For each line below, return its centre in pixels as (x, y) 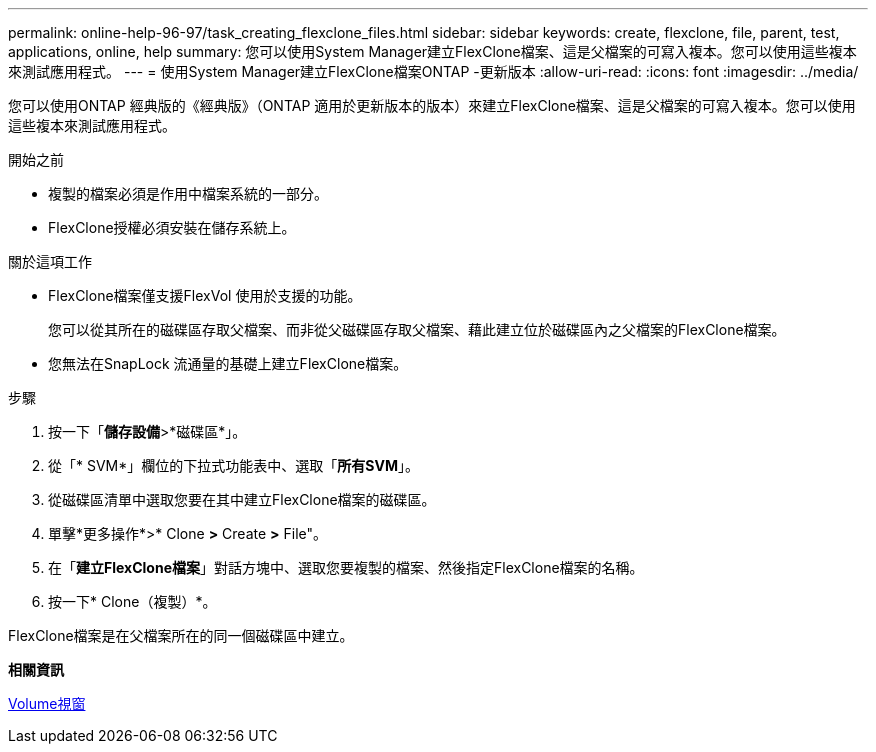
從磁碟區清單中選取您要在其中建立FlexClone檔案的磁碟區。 (242, 499)
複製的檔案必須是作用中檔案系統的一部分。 (188, 193)
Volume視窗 (47, 703)
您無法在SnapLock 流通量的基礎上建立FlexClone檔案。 (228, 363)
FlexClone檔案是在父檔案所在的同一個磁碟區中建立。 (181, 635)
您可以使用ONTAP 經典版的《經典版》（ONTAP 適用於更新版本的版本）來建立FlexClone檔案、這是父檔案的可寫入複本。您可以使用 (432, 105)
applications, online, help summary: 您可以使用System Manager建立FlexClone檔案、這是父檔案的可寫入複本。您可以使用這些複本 (432, 51)
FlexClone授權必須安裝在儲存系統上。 (172, 227)
